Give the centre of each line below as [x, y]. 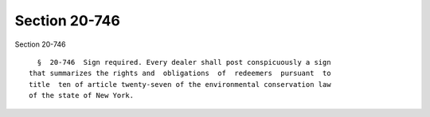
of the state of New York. [82, 96]
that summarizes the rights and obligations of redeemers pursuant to [180, 74]
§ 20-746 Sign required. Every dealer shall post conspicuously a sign [184, 62]
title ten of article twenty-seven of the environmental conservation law [180, 84]
